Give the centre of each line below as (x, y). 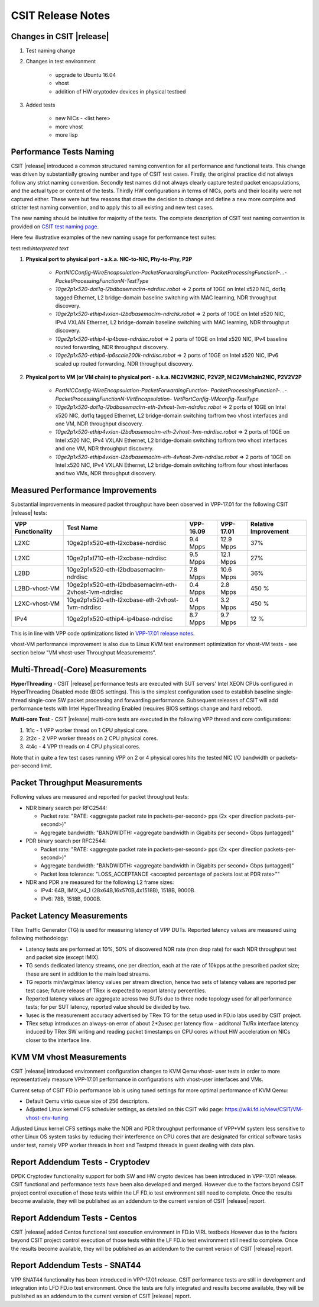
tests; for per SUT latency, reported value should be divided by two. (108, 1007)
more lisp (66, 135)
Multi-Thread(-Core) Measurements (79, 669)
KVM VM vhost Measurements (69, 1057)
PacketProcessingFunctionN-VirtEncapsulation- (114, 399)
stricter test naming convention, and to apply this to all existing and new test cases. (112, 208)
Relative (262, 524)
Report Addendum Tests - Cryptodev (80, 1162)
